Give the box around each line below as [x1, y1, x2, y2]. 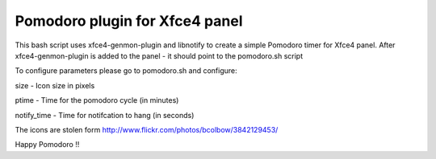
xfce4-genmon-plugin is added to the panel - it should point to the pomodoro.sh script [15, 51, 304, 60]
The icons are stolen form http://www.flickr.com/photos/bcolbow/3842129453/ [15, 124, 279, 134]
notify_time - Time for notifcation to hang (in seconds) [15, 110, 195, 120]
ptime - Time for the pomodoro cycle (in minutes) [15, 96, 179, 105]
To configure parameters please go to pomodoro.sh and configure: [15, 66, 237, 75]
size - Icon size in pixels [15, 80, 95, 90]
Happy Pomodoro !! [15, 140, 80, 149]
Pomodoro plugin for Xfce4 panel [15, 12, 243, 30]
